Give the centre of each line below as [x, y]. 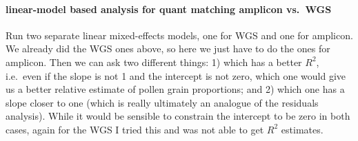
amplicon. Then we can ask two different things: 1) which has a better [154, 62]
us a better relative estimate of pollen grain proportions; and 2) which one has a [175, 89]
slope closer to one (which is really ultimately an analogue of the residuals [162, 102]
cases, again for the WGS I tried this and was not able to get [135, 129]
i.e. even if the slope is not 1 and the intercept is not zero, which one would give [176, 75]
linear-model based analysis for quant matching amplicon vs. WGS [169, 9]
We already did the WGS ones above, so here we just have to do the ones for [168, 48]
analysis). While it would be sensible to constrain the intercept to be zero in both [178, 116]
